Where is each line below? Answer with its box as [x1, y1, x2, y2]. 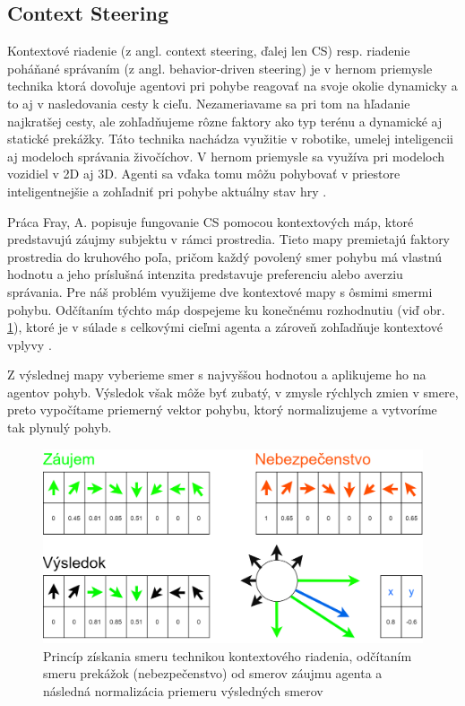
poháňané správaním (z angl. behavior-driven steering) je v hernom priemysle [7, 58, 433, 77]
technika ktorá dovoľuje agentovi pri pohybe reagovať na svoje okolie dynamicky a [7, 76, 458, 95]
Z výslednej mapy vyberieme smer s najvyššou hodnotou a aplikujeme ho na [7, 365, 426, 384]
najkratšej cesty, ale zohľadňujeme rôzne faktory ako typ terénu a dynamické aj [7, 111, 443, 130]
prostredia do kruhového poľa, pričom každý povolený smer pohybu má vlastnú [7, 247, 443, 266]
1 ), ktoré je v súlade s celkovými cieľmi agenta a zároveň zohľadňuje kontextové [7, 318, 443, 336]
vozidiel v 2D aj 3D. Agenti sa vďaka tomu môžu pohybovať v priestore [7, 164, 400, 183]
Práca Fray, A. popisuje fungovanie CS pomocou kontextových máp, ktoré [7, 212, 414, 231]
